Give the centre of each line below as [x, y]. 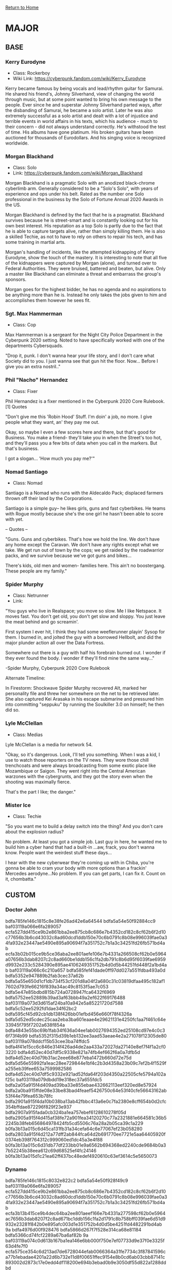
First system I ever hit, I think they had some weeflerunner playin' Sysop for [85, 632]
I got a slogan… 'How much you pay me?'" [50, 458]
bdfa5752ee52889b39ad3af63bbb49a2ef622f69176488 [65, 997]
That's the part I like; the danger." [41, 792]
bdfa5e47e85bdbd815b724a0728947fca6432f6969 [60, 992]
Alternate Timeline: [25, 678]
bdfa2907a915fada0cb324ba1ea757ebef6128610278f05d [66, 1112]
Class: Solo [25, 168]
